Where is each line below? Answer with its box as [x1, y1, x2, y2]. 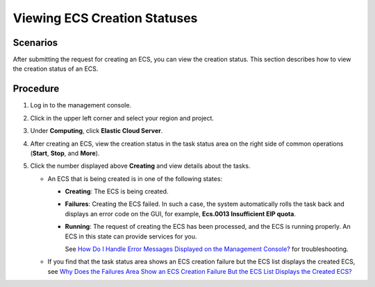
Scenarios [12, 37, 58, 49]
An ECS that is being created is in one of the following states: [47, 174, 222, 183]
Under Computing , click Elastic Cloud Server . [30, 127, 163, 135]
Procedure [12, 83, 60, 95]
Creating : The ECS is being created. [65, 187, 169, 195]
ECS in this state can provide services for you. [65, 232, 197, 241]
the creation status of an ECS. [12, 64, 99, 73]
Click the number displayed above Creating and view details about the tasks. [30, 162, 251, 170]
